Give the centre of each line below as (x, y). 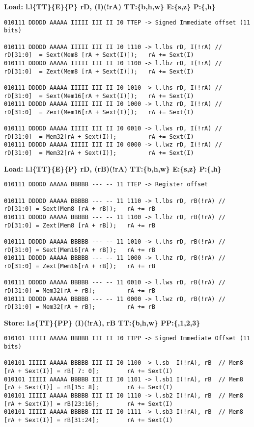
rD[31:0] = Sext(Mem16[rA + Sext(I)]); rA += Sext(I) (99, 96)
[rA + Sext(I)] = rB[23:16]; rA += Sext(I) (88, 404)
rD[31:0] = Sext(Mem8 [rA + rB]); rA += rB (80, 209)
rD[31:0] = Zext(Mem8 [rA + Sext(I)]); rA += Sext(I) (99, 71)
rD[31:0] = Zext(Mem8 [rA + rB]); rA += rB (80, 225)
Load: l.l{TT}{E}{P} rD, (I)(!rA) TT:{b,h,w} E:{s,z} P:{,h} (110, 6)
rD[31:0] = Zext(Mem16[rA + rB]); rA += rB (80, 266)
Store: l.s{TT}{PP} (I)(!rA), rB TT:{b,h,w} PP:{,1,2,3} (102, 322)
